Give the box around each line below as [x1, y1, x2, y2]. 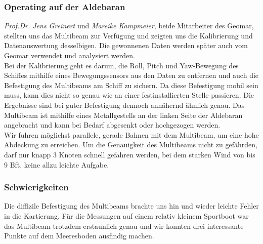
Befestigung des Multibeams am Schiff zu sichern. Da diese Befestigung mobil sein [4, 79, 258, 90]
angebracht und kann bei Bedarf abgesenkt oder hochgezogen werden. [4, 119, 221, 130]
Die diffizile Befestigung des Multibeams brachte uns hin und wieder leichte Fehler [4, 200, 259, 211]
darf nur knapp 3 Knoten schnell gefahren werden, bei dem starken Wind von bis [4, 149, 255, 159]
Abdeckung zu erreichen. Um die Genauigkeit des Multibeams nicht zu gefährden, [4, 139, 257, 150]
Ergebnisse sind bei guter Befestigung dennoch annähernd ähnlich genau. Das [4, 99, 245, 110]
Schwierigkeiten [4, 181, 69, 193]
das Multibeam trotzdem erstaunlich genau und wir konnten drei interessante [4, 220, 244, 231]
